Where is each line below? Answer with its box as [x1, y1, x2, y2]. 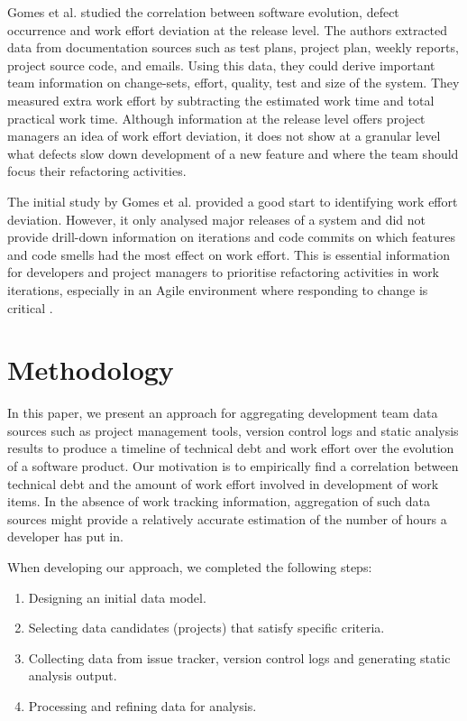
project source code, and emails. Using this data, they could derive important [7, 55, 435, 74]
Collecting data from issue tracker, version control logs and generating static [28, 648, 451, 667]
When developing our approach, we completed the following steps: [7, 557, 372, 576]
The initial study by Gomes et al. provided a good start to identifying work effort [7, 191, 458, 210]
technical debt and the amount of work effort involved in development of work [7, 474, 439, 493]
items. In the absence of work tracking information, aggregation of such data [7, 492, 430, 511]
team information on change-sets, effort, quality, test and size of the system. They [7, 73, 460, 92]
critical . [7, 298, 53, 317]
